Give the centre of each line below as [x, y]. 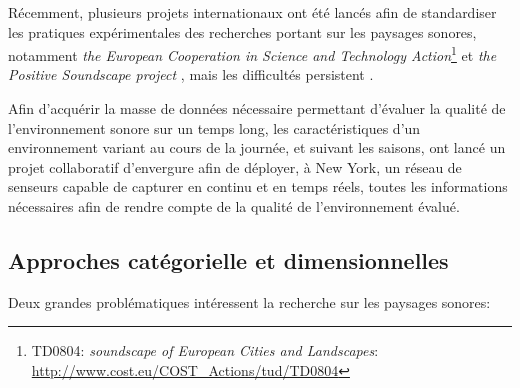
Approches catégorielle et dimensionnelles [228, 259]
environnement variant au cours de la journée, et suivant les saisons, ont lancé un [257, 147]
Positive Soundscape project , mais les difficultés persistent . [191, 74]
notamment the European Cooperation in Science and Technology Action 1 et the [252, 53]
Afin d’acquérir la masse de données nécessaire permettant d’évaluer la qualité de [257, 108]
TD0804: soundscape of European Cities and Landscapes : [205, 350]
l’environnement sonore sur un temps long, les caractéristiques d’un [214, 127]
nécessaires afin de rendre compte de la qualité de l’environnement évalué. [234, 206]
